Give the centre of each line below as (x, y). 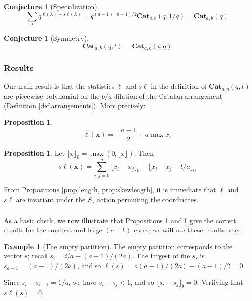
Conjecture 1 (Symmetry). (46, 38)
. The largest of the (161, 256)
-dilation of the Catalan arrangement (167, 96)
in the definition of (179, 86)
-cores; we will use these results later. (187, 230)
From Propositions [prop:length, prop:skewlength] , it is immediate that (110, 190)
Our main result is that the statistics (59, 86)
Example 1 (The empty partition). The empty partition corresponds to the (118, 246)
